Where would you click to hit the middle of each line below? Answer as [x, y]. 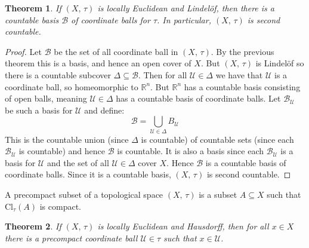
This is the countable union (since [67, 139]
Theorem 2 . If [33, 226]
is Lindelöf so [280, 63]
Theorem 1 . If [33, 8]
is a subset [218, 195]
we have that [239, 74]
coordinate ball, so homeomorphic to [72, 86]
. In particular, [184, 19]
